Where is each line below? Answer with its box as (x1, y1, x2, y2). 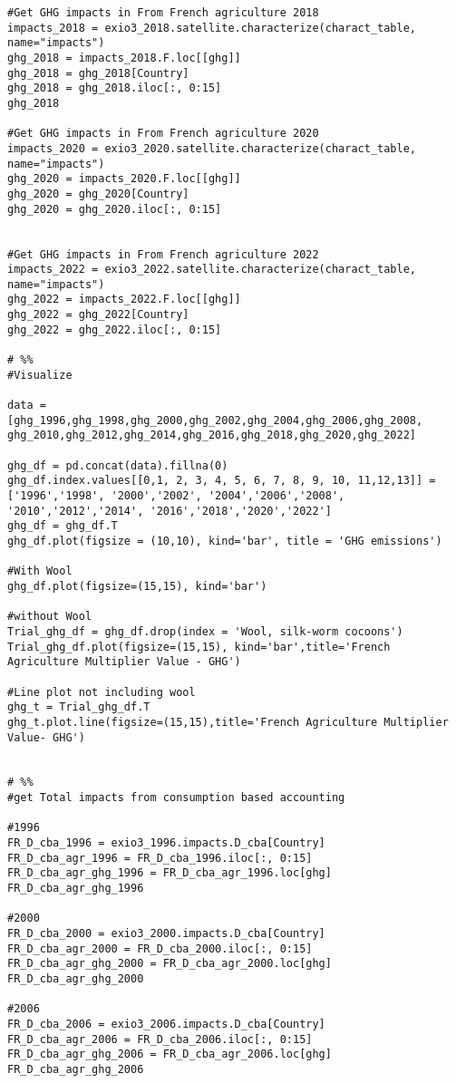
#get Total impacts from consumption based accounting (7, 791, 345, 805)
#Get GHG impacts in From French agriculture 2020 (7, 127, 319, 140)
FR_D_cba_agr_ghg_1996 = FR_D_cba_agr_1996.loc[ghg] (7, 866, 332, 880)
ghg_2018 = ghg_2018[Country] (7, 66, 189, 80)
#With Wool (7, 565, 73, 578)
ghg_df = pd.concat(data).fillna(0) (7, 459, 228, 472)
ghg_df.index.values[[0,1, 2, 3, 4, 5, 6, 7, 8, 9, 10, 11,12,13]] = (7, 474, 436, 488)
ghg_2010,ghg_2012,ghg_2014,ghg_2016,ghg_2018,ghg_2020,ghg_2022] (7, 429, 417, 442)
